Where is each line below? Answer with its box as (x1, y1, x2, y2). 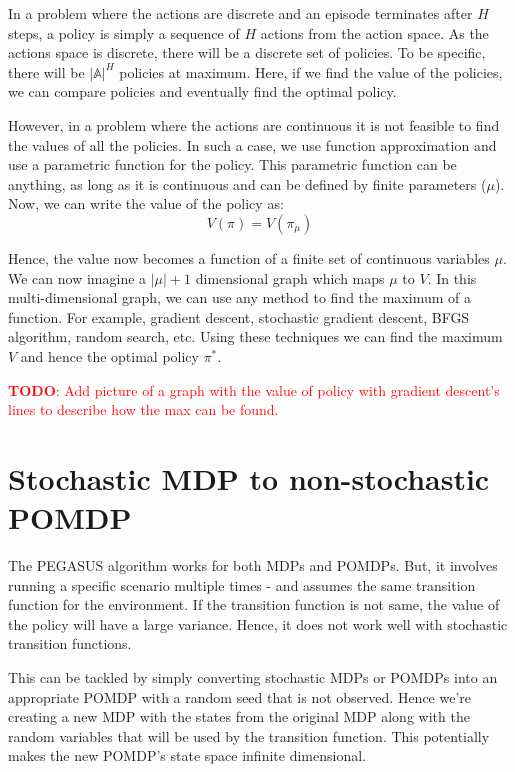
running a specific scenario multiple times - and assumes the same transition (8, 574, 476, 595)
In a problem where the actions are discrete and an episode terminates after (8, 3, 473, 23)
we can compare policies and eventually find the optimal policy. (8, 81, 397, 102)
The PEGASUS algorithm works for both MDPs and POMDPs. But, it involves (8, 555, 498, 575)
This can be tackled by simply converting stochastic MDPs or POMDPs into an (8, 666, 498, 687)
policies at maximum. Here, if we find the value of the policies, (119, 61, 503, 82)
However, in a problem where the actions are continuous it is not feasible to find (8, 114, 500, 135)
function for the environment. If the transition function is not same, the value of (8, 594, 500, 615)
